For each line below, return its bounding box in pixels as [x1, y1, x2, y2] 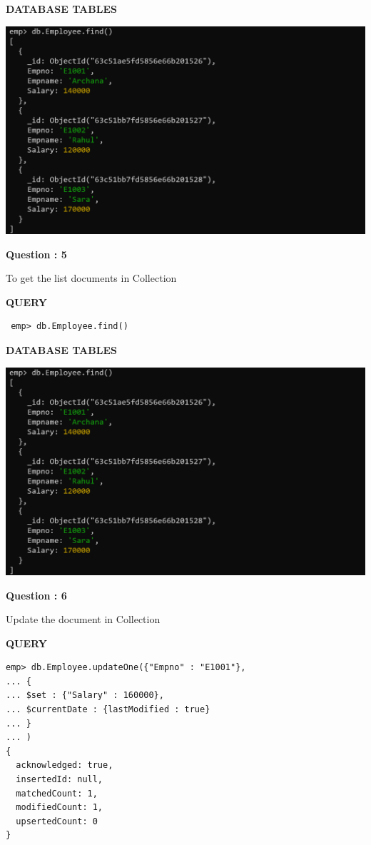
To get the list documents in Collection [6, 270, 177, 285]
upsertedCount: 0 [16, 816, 98, 826]
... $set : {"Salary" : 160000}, [6, 690, 164, 701]
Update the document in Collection [6, 612, 161, 627]
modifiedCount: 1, [16, 802, 103, 813]
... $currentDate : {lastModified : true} [6, 704, 210, 715]
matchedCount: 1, [16, 788, 98, 799]
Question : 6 [6, 587, 67, 602]
